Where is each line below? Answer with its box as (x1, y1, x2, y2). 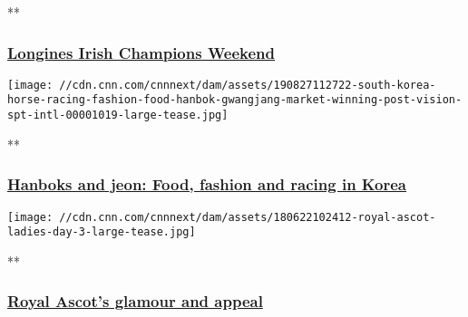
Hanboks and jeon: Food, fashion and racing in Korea (7, 173, 407, 196)
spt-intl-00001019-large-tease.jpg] (7, 109, 229, 122)
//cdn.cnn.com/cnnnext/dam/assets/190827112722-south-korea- (59, 78, 436, 91)
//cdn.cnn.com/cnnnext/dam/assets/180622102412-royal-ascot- (59, 210, 436, 224)
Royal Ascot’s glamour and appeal (7, 290, 263, 312)
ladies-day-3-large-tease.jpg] (7, 226, 196, 239)
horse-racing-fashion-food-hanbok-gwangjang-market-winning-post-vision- (7, 93, 463, 107)
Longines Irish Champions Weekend (7, 41, 275, 63)
